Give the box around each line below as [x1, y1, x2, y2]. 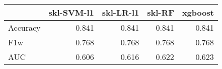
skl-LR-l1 [102, 7, 139, 18]
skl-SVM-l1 [48, 7, 94, 18]
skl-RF [147, 7, 174, 18]
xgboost [182, 7, 214, 18]
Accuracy [8, 22, 41, 33]
